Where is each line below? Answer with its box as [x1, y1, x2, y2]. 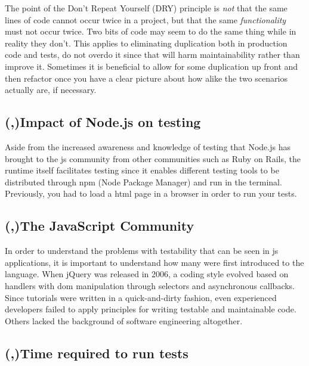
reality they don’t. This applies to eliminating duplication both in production [5, 36, 288, 49]
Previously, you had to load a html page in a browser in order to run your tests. [5, 187, 297, 200]
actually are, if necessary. [5, 83, 97, 96]
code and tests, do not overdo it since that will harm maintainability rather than [5, 48, 300, 61]
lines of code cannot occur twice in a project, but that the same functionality [5, 13, 286, 26]
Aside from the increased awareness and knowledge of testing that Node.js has [5, 140, 291, 153]
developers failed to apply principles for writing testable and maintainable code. [5, 303, 296, 315]
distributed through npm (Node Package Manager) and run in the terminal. [5, 175, 282, 188]
